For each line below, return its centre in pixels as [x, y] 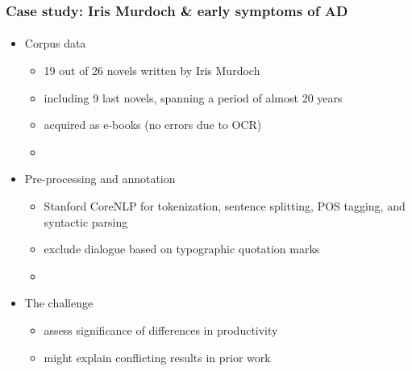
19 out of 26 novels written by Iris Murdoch [152, 71]
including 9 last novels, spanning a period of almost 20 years [193, 97]
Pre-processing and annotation [100, 179]
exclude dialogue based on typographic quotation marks [182, 249]
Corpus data [55, 43]
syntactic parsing [86, 221]
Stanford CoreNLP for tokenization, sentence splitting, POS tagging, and [225, 206]
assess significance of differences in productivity [161, 329]
